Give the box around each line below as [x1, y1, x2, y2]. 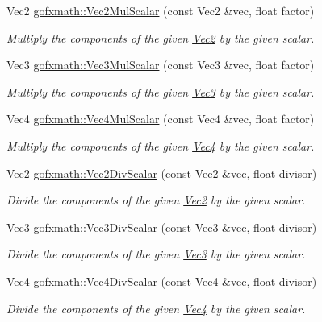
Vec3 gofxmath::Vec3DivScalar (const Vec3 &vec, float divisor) [6, 218, 317, 235]
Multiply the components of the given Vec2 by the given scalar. [6, 29, 315, 46]
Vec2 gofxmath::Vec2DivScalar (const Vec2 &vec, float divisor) [6, 164, 317, 181]
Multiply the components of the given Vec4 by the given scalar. [6, 137, 315, 154]
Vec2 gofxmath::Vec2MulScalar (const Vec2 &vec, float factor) [6, 2, 315, 19]
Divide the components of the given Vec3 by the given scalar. [6, 246, 306, 262]
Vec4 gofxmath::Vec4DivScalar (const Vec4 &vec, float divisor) [6, 272, 317, 289]
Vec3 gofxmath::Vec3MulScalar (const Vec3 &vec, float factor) [6, 56, 315, 73]
